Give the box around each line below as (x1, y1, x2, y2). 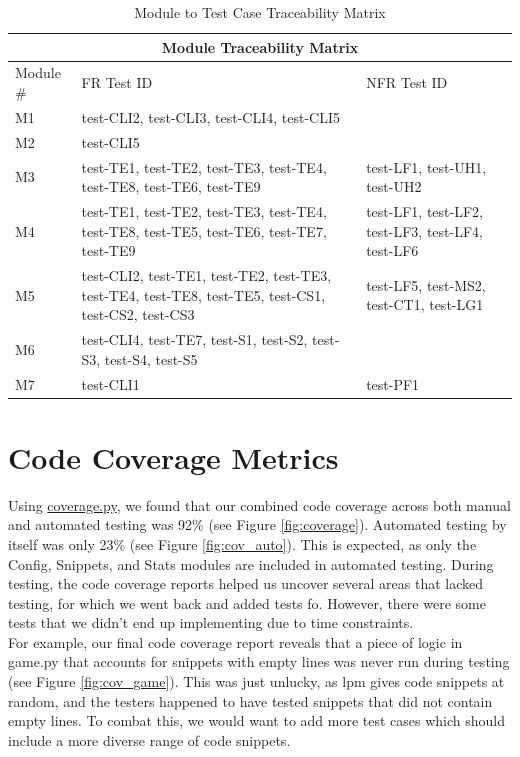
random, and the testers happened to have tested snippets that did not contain (8, 690, 493, 711)
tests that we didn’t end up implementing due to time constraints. (8, 612, 414, 633)
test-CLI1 (81, 373, 140, 394)
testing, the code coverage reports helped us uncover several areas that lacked (8, 573, 484, 594)
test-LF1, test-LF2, (366, 201, 483, 221)
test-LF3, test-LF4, (366, 220, 483, 241)
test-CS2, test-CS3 (81, 304, 195, 325)
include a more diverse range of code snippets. (8, 729, 291, 750)
